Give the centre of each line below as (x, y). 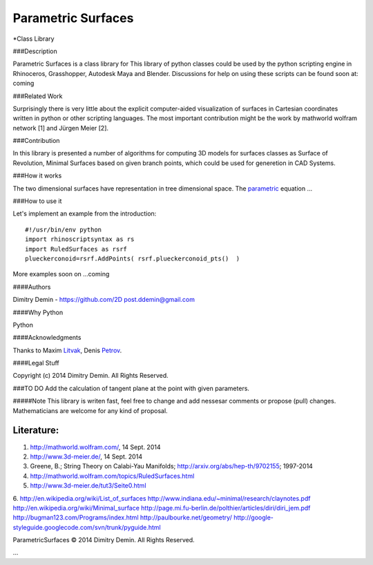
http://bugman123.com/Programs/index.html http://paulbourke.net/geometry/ (123, 517)
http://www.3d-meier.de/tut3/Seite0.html (88, 486)
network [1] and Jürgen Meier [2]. (61, 128)
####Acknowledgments (47, 338)
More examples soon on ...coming (61, 274)
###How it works (37, 175)
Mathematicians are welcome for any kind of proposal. (90, 410)
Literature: (36, 431)
